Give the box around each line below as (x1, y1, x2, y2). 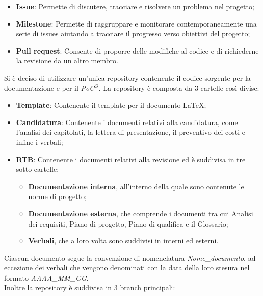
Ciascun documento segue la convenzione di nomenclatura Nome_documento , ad (4, 252, 256, 263)
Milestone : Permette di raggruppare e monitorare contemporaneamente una (16, 18, 257, 29)
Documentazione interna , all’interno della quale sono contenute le (28, 181, 244, 191)
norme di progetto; (28, 191, 87, 202)
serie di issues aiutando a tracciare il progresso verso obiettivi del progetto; (16, 28, 250, 39)
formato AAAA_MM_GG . (4, 272, 89, 283)
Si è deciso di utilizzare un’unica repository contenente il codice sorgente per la (4, 72, 251, 83)
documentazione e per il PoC (4, 82, 95, 93)
